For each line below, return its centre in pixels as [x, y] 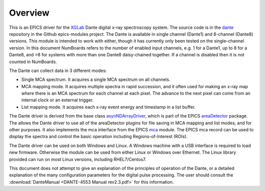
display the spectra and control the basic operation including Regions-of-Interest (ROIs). [98, 137]
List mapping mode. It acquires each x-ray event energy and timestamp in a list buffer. [108, 107]
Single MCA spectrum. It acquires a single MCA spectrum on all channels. [96, 80]
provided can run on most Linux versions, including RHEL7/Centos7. [78, 159]
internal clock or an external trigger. [57, 100]
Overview [29, 13]
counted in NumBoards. [33, 62]
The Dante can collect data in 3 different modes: [58, 71]
